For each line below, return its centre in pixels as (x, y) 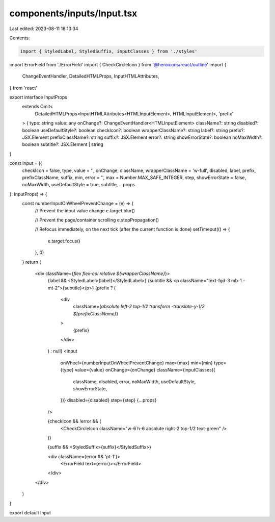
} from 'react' (23, 88)
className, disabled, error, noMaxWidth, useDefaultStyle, (134, 381)
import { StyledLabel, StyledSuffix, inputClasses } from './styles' (109, 51)
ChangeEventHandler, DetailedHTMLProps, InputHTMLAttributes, (91, 76)
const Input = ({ (26, 163)
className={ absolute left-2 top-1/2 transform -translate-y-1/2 (139, 307)
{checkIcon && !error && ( (74, 421)
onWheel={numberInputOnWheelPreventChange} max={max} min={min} (137, 363)
